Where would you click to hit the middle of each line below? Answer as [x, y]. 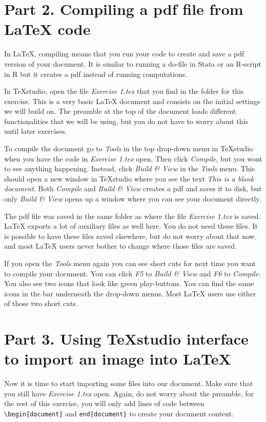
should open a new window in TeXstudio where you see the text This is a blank [129, 178]
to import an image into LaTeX [118, 359]
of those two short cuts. [41, 303]
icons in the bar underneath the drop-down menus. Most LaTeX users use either [130, 293]
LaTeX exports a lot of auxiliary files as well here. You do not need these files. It [131, 226]
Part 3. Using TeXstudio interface [126, 339]
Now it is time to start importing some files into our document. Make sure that [129, 383]
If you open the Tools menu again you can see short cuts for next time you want [130, 263]
